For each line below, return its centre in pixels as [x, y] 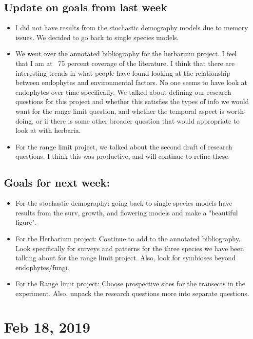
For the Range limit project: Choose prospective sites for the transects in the [130, 284]
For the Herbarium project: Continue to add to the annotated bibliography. [128, 238]
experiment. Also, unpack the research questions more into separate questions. [132, 293]
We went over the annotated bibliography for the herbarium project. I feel [126, 53]
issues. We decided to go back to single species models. [97, 37]
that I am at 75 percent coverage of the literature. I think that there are [125, 63]
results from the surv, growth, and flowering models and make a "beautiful [126, 212]
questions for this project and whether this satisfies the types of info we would [132, 101]
